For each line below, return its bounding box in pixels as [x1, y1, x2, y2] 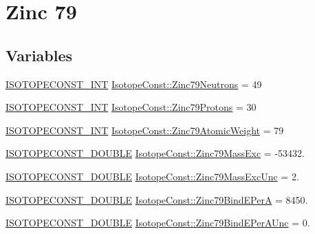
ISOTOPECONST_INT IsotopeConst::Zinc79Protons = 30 [6, 100, 257, 114]
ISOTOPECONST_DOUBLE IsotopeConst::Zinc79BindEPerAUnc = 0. [6, 215, 310, 230]
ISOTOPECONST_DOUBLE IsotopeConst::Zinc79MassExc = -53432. [6, 146, 305, 160]
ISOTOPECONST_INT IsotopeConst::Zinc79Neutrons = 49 [6, 76, 262, 91]
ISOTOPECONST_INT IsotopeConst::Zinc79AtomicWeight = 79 [6, 123, 284, 137]
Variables [6, 44, 73, 65]
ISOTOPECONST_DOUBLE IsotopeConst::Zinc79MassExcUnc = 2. [6, 169, 299, 183]
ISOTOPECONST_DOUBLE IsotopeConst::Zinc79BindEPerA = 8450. [6, 192, 308, 206]
